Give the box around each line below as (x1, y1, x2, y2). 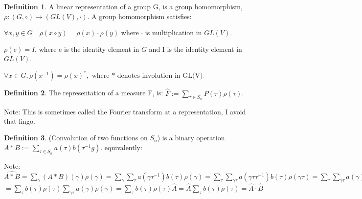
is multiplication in (145, 27, 202, 38)
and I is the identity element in (149, 44, 242, 54)
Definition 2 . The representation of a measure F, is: (4, 88, 163, 98)
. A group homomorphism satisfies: (87, 11, 192, 21)
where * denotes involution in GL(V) (91, 72, 203, 80)
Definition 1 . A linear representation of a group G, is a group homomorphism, (4, 1, 243, 11)
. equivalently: (100, 142, 142, 152)
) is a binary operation (157, 133, 225, 143)
